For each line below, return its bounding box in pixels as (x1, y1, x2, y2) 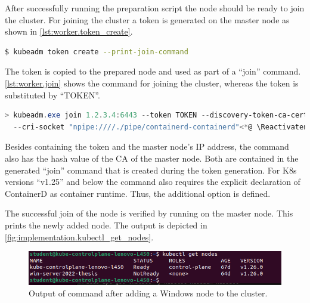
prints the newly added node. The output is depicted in (5, 218, 207, 231)
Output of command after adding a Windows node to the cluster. (29, 287, 268, 299)
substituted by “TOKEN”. (5, 88, 100, 101)
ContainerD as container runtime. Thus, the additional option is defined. (5, 187, 271, 199)
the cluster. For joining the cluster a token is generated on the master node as (5, 13, 290, 26)
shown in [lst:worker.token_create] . (5, 25, 133, 38)
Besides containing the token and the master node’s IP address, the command (5, 140, 289, 153)
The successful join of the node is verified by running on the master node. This (5, 207, 293, 219)
